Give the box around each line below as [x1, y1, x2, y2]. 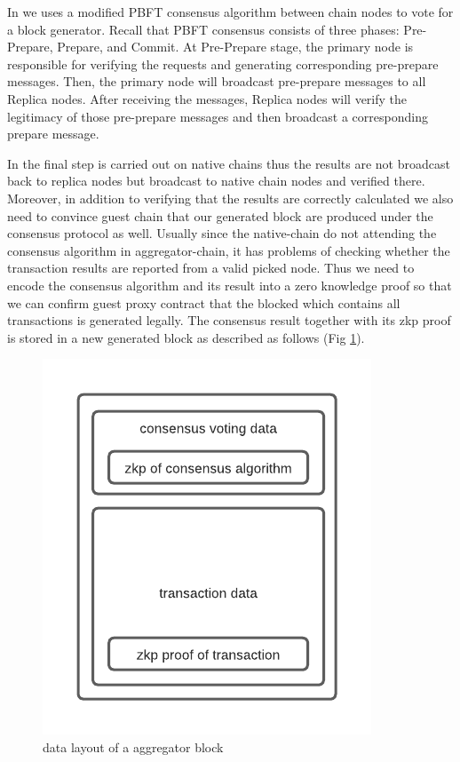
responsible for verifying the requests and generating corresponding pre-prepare [7, 54, 439, 73]
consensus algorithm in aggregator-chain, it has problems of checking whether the [7, 241, 450, 259]
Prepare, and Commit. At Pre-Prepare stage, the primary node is [57, 37, 414, 56]
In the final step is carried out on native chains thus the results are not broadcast [7, 154, 450, 172]
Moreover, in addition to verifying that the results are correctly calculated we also [7, 188, 454, 207]
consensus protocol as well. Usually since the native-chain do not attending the [7, 224, 437, 242]
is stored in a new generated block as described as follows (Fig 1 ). [7, 328, 365, 346]
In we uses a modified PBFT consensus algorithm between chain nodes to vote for [7, 3, 454, 20]
